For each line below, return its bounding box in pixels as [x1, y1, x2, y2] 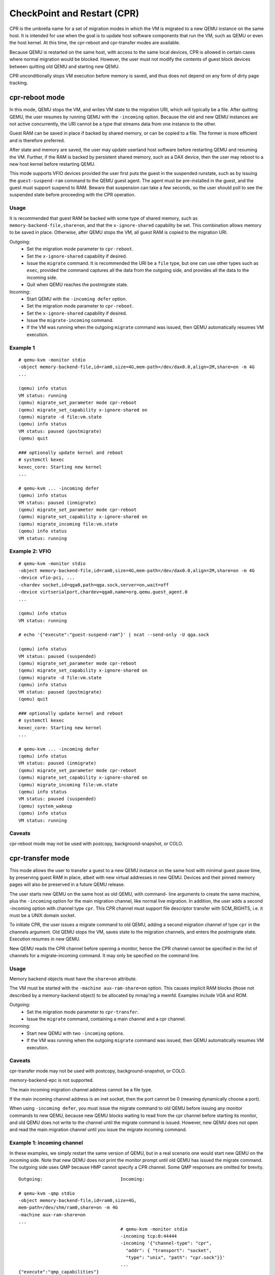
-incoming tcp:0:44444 [120, 1233, 177, 1239]
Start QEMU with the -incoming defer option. [26, 296, 127, 302]
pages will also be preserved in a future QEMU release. [9, 881, 125, 887]
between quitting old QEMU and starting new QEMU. [9, 63, 120, 69]
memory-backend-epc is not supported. [9, 1077, 94, 1083]
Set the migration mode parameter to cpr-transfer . [26, 1009, 139, 1015]
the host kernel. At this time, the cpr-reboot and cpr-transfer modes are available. [9, 40, 180, 46]
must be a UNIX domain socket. [9, 912, 76, 918]
